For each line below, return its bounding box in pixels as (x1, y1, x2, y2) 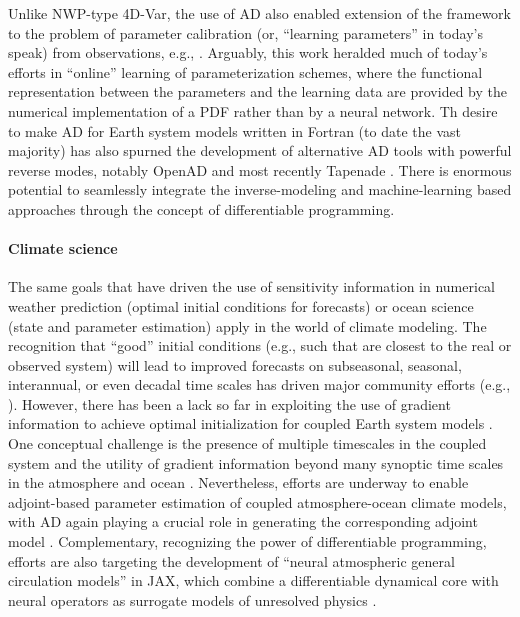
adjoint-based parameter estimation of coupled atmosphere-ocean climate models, (8, 491, 507, 512)
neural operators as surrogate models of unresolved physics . (8, 589, 377, 610)
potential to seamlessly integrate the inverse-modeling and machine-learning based (8, 179, 512, 200)
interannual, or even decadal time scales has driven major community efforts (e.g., (8, 374, 511, 395)
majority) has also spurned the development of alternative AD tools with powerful (8, 140, 512, 161)
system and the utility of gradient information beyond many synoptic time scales (8, 452, 504, 473)
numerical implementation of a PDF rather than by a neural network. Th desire (8, 100, 498, 121)
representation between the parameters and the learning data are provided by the (8, 81, 507, 102)
